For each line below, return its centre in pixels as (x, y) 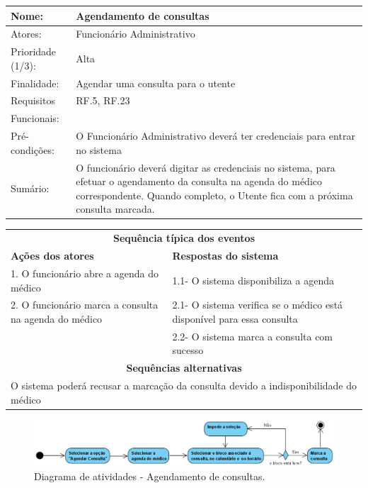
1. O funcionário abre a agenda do (85, 273)
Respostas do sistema (225, 256)
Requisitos (33, 100)
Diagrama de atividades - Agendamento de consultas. (150, 476)
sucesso (188, 350)
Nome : (27, 15)
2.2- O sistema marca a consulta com (253, 336)
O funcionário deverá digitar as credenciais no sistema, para (206, 167)
